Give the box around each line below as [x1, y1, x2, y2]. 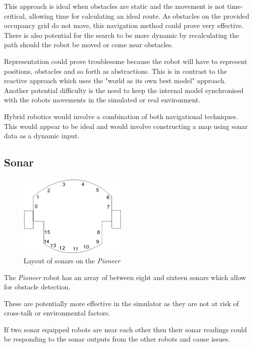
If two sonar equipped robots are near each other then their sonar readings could [4, 324, 247, 334]
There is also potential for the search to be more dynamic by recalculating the [4, 30, 239, 40]
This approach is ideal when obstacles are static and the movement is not [4, 1, 225, 11]
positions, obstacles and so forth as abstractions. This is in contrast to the [4, 65, 227, 76]
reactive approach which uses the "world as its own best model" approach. [4, 75, 226, 86]
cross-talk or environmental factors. [4, 308, 111, 318]
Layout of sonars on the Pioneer [24, 255, 120, 265]
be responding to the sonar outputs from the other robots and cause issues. [4, 334, 230, 344]
